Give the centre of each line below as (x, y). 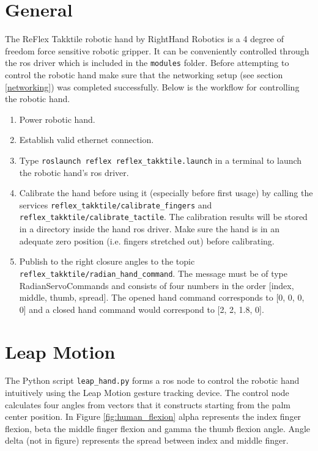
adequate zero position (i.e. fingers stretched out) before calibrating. (147, 240)
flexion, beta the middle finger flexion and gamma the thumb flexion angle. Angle (158, 428)
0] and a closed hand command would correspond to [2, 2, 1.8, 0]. (142, 309)
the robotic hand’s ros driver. (74, 172)
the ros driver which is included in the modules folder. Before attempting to (147, 63)
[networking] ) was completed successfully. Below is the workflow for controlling (152, 86)
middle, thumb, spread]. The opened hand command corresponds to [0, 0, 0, (162, 297)
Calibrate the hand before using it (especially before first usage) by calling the (166, 193)
